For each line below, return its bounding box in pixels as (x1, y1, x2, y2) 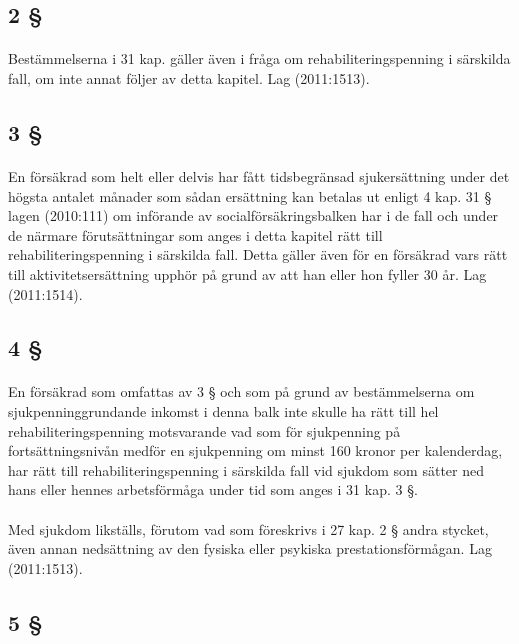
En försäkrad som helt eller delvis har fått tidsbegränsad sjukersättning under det (8, 165, 510, 186)
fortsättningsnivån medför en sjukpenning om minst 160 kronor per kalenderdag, (8, 440, 503, 461)
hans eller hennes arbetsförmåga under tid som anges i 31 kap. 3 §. (8, 479, 418, 500)
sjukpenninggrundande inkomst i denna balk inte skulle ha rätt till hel (8, 401, 439, 422)
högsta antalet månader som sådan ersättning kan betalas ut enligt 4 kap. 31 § (8, 185, 492, 206)
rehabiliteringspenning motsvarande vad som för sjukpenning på (8, 420, 401, 441)
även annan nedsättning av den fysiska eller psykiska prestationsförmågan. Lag (8, 538, 492, 559)
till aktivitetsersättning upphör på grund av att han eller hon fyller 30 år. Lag (8, 263, 487, 284)
